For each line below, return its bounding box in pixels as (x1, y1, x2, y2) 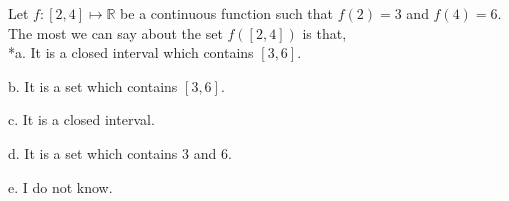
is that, (302, 22, 347, 43)
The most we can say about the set (8, 22, 223, 43)
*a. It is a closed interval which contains (8, 42, 254, 63)
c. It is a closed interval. (8, 109, 155, 130)
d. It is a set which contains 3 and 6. (8, 142, 232, 163)
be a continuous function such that (120, 3, 334, 23)
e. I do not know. (8, 176, 113, 197)
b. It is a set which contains (8, 75, 178, 96)
